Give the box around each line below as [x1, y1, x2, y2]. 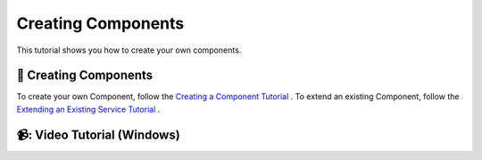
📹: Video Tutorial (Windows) [16, 127, 180, 142]
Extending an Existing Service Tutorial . [16, 104, 161, 114]
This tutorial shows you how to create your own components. [16, 45, 242, 55]
